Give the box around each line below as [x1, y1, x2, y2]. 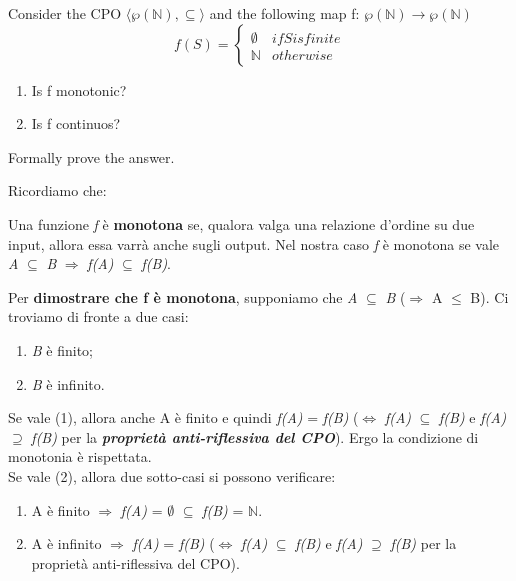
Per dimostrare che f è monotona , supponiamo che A [8, 286, 358, 307]
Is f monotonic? [31, 79, 127, 100]
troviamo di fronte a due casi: [8, 306, 189, 327]
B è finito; [31, 339, 93, 360]
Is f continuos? [31, 113, 121, 134]
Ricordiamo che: [8, 180, 107, 201]
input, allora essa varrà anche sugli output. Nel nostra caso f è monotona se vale [8, 233, 500, 254]
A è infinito [31, 533, 102, 554]
